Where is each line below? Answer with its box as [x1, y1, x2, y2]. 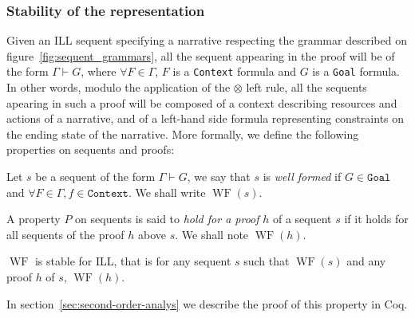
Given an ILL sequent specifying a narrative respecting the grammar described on [6, 32, 407, 49]
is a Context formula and [172, 63, 296, 80]
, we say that [187, 168, 251, 185]
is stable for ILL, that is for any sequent [34, 253, 231, 269]
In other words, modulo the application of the [6, 79, 231, 96]
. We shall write [128, 183, 206, 200]
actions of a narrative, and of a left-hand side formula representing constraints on [6, 110, 405, 127]
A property [6, 210, 61, 227]
